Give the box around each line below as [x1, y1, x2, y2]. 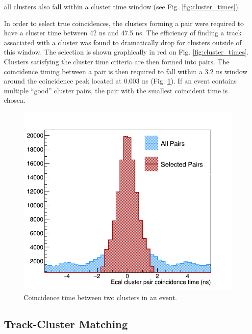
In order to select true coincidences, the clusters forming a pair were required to [4, 18, 244, 28]
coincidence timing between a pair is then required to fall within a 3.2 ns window [4, 66, 248, 76]
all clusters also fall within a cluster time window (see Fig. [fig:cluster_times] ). [4, 1, 240, 11]
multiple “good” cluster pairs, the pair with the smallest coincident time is [4, 85, 228, 95]
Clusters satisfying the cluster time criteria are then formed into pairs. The [4, 56, 229, 66]
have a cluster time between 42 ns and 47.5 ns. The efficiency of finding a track [4, 28, 242, 38]
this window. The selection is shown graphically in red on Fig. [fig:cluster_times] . [4, 47, 249, 57]
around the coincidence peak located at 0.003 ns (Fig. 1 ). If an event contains [4, 76, 237, 86]
